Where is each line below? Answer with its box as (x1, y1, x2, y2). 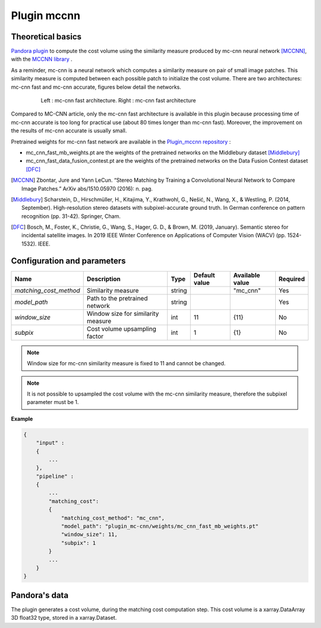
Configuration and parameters (11, 256, 126, 266)
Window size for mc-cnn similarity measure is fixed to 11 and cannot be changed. (27, 360, 226, 367)
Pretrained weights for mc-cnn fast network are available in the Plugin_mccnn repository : (11, 138, 231, 145)
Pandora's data (11, 590, 68, 600)
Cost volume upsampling (86, 325, 157, 333)
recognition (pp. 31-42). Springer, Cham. (21, 212, 121, 220)
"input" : (36, 440, 65, 446)
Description (86, 275, 121, 283)
